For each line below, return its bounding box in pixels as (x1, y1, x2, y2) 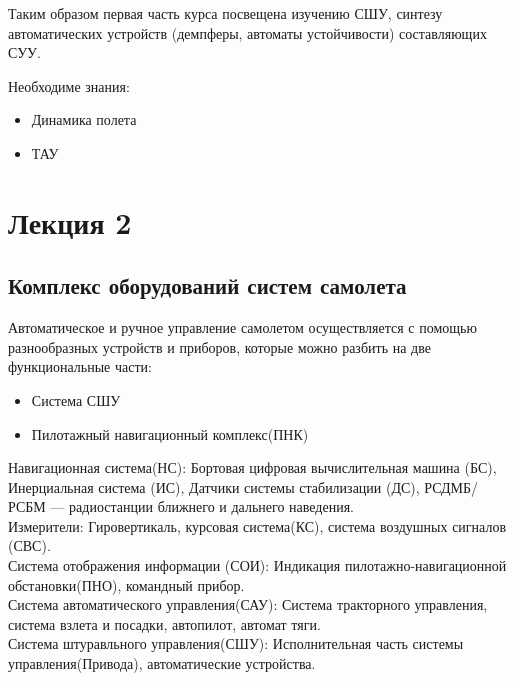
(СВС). (8, 535, 51, 556)
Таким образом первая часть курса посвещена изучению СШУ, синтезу (8, 3, 443, 23)
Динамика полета (31, 109, 137, 130)
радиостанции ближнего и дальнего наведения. (69, 496, 354, 517)
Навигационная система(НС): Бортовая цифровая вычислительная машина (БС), (8, 457, 497, 478)
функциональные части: (8, 356, 152, 377)
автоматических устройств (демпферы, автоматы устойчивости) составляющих (8, 22, 487, 43)
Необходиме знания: (8, 75, 130, 96)
